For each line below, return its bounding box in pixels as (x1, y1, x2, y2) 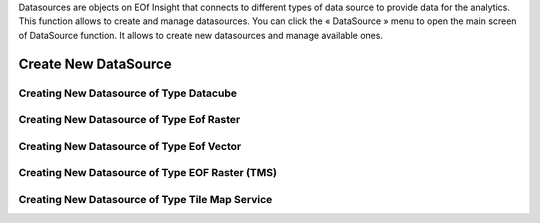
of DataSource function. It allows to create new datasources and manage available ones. (18, 29, 384, 41)
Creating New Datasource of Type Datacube (18, 86, 237, 100)
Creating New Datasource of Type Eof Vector (18, 139, 242, 153)
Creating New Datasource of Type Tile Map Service (18, 192, 273, 206)
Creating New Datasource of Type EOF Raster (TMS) (18, 166, 277, 180)
